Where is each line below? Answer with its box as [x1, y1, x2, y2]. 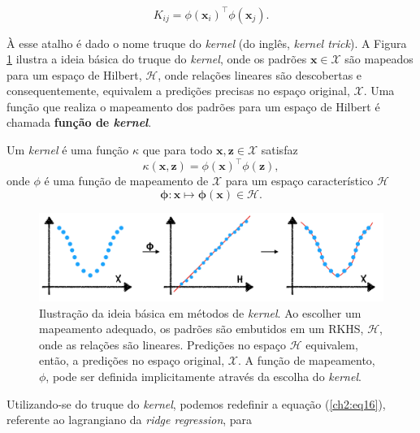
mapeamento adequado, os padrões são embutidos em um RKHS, [39, 320, 364, 337]
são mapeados [344, 50, 414, 67]
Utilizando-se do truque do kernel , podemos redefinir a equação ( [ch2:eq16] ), [6, 395, 386, 412]
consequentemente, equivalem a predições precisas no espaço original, [6, 82, 350, 99]
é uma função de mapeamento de [44, 172, 209, 189]
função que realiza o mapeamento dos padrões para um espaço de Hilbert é [6, 97, 380, 115]
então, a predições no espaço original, [39, 352, 225, 369]
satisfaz [261, 141, 298, 158]
